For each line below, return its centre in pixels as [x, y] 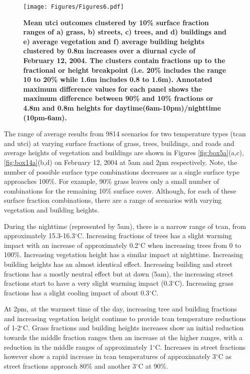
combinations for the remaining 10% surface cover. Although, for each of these [120, 190]
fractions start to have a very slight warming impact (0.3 [88, 283]
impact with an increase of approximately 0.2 [71, 245]
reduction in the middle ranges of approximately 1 [78, 347]
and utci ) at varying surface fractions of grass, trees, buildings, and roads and [119, 143]
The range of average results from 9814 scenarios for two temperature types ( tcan [125, 134]
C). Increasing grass [204, 283]
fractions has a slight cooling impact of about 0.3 [77, 292]
